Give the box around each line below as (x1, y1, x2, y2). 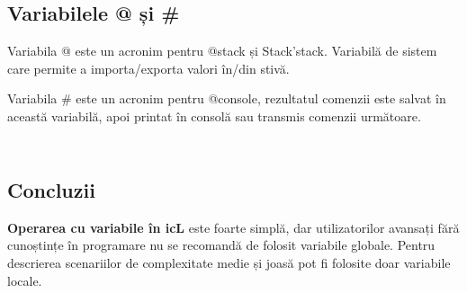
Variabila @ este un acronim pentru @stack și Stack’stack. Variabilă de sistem (7, 41, 437, 60)
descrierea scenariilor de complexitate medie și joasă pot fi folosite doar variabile (7, 253, 451, 271)
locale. (7, 271, 42, 289)
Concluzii (7, 175, 95, 203)
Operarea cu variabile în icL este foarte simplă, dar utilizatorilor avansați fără (7, 218, 460, 236)
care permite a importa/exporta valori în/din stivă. (7, 58, 290, 77)
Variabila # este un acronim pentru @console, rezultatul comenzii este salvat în (7, 89, 446, 108)
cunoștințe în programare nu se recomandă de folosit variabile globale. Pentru (7, 235, 436, 254)
